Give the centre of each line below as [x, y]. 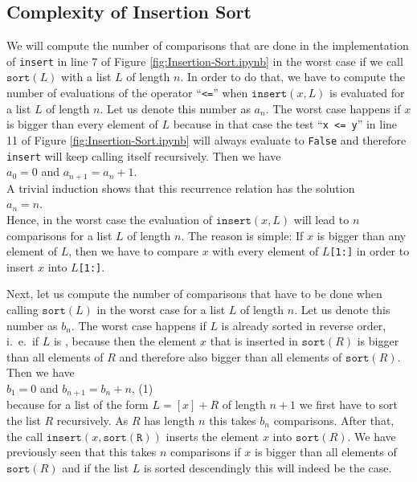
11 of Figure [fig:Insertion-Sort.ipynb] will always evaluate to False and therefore [206, 139]
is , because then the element [125, 341]
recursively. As [92, 421]
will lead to [321, 219]
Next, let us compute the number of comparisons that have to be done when [194, 294]
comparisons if [205, 452]
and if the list [96, 467]
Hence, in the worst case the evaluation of [110, 219]
